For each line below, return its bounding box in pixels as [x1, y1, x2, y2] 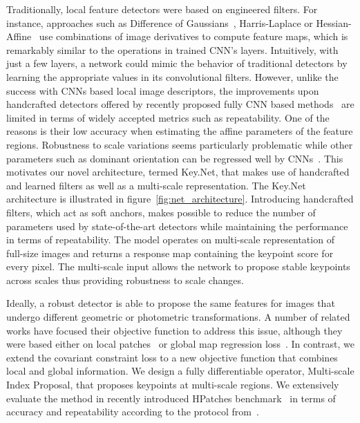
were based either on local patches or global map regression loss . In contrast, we [6, 337, 354, 351]
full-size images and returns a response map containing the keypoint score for [6, 245, 334, 260]
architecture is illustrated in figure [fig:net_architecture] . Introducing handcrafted [6, 191, 354, 206]
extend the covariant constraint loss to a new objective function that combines [6, 350, 338, 364]
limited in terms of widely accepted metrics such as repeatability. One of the [6, 110, 330, 124]
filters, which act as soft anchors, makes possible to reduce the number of [6, 205, 316, 219]
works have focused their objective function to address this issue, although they [6, 323, 343, 337]
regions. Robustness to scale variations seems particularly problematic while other [6, 137, 353, 151]
